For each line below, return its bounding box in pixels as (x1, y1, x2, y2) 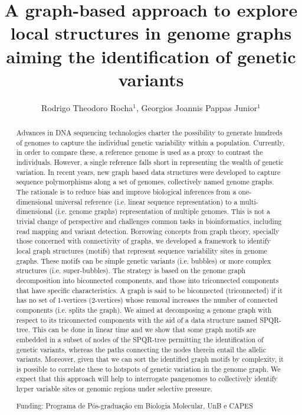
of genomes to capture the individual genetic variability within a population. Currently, (16, 137, 285, 147)
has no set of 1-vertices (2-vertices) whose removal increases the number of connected (16, 295, 278, 305)
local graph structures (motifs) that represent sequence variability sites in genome (16, 245, 267, 255)
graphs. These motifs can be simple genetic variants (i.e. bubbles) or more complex (16, 255, 271, 265)
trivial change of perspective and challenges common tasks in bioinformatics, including (16, 216, 282, 226)
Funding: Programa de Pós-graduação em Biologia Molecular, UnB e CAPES (16, 400, 253, 410)
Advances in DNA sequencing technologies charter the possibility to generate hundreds (16, 128, 283, 138)
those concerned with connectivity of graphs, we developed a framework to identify (16, 236, 271, 246)
